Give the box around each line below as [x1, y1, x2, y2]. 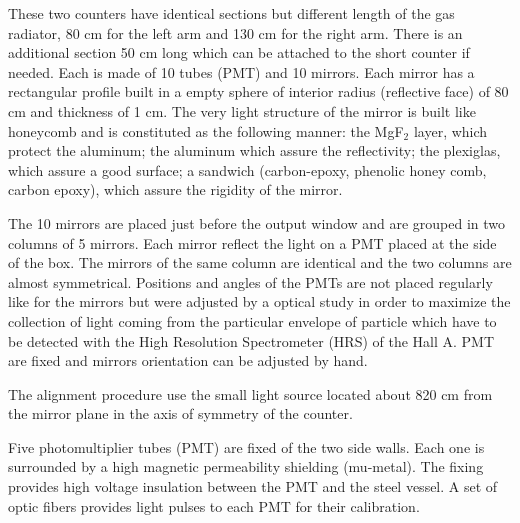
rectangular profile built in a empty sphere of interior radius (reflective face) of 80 [8, 81, 509, 102]
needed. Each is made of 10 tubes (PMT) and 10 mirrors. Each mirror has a [8, 61, 475, 82]
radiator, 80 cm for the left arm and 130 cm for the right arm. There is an [8, 22, 463, 43]
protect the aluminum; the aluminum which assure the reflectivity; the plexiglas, [8, 140, 501, 161]
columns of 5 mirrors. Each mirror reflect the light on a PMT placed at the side [8, 232, 497, 253]
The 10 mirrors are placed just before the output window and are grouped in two [8, 212, 506, 233]
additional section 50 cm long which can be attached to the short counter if [8, 42, 470, 63]
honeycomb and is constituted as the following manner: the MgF [8, 120, 404, 141]
